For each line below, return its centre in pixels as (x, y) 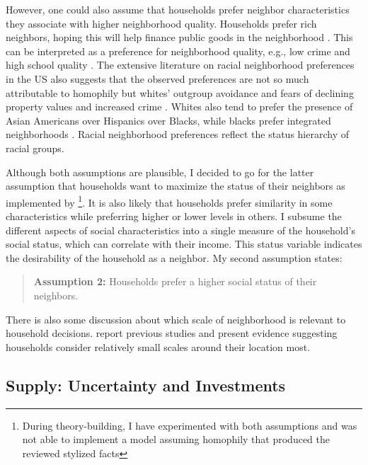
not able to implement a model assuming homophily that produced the (176, 439)
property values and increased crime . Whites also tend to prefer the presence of (179, 107)
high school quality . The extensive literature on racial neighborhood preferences (180, 65)
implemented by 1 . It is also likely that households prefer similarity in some (169, 201)
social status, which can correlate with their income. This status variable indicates (184, 244)
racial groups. (35, 148)
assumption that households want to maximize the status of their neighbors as (176, 186)
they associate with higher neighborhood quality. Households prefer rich (161, 23)
